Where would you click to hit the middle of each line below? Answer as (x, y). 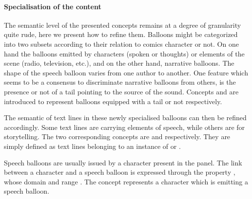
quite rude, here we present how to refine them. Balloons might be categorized (121, 34)
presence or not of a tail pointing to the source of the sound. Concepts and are (121, 91)
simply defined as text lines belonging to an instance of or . (92, 146)
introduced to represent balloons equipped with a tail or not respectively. (113, 101)
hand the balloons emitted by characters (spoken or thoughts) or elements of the (124, 53)
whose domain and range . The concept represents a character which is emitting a (126, 181)
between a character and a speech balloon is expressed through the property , (120, 172)
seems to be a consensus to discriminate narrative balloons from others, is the (120, 82)
